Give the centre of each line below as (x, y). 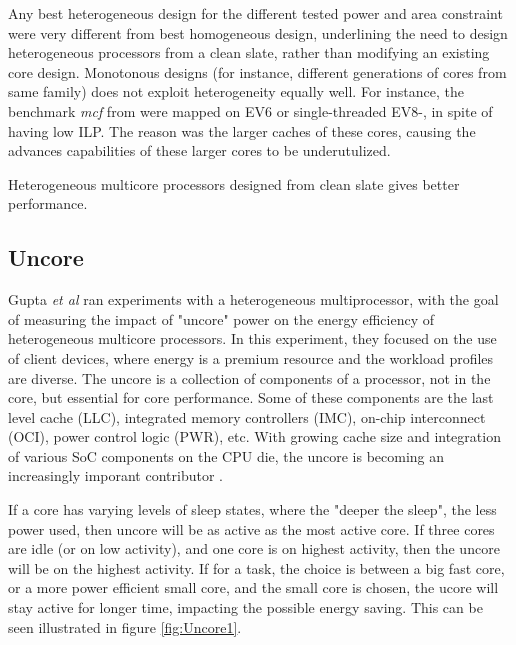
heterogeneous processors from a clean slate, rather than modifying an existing (249, 52)
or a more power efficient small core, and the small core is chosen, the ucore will (253, 587)
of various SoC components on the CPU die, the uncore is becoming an (226, 455)
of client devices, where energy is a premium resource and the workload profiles (251, 357)
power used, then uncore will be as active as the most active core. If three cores (251, 528)
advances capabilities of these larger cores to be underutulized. (199, 150)
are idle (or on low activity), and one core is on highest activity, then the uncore (254, 548)
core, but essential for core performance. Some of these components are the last (251, 397)
